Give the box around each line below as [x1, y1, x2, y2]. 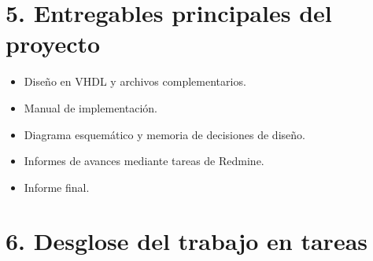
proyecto [6, 28, 101, 60]
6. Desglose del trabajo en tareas [6, 225, 368, 257]
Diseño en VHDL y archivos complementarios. [24, 73, 246, 90]
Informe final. [24, 178, 90, 195]
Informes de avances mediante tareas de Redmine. [24, 153, 264, 169]
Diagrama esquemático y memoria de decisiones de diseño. [24, 126, 305, 142]
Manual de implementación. [24, 99, 157, 116]
